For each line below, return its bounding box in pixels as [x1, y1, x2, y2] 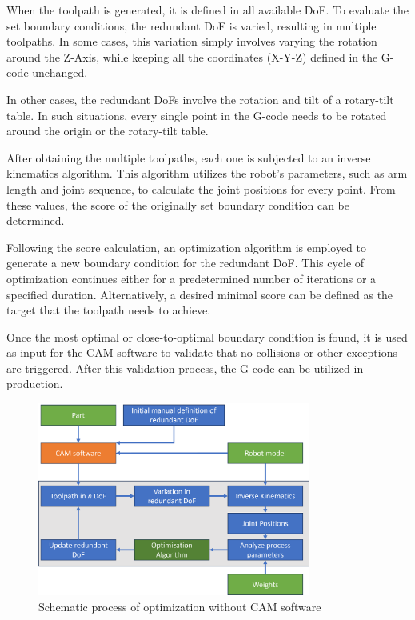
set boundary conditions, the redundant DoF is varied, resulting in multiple [6, 17, 377, 34]
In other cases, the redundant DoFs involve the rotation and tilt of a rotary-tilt [6, 90, 394, 107]
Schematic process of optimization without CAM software [38, 598, 321, 614]
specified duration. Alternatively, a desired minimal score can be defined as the [6, 286, 393, 302]
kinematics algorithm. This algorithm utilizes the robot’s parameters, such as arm [6, 165, 408, 182]
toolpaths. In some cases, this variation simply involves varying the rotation [6, 33, 377, 50]
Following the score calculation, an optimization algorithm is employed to [6, 238, 366, 255]
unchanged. [32, 64, 88, 81]
